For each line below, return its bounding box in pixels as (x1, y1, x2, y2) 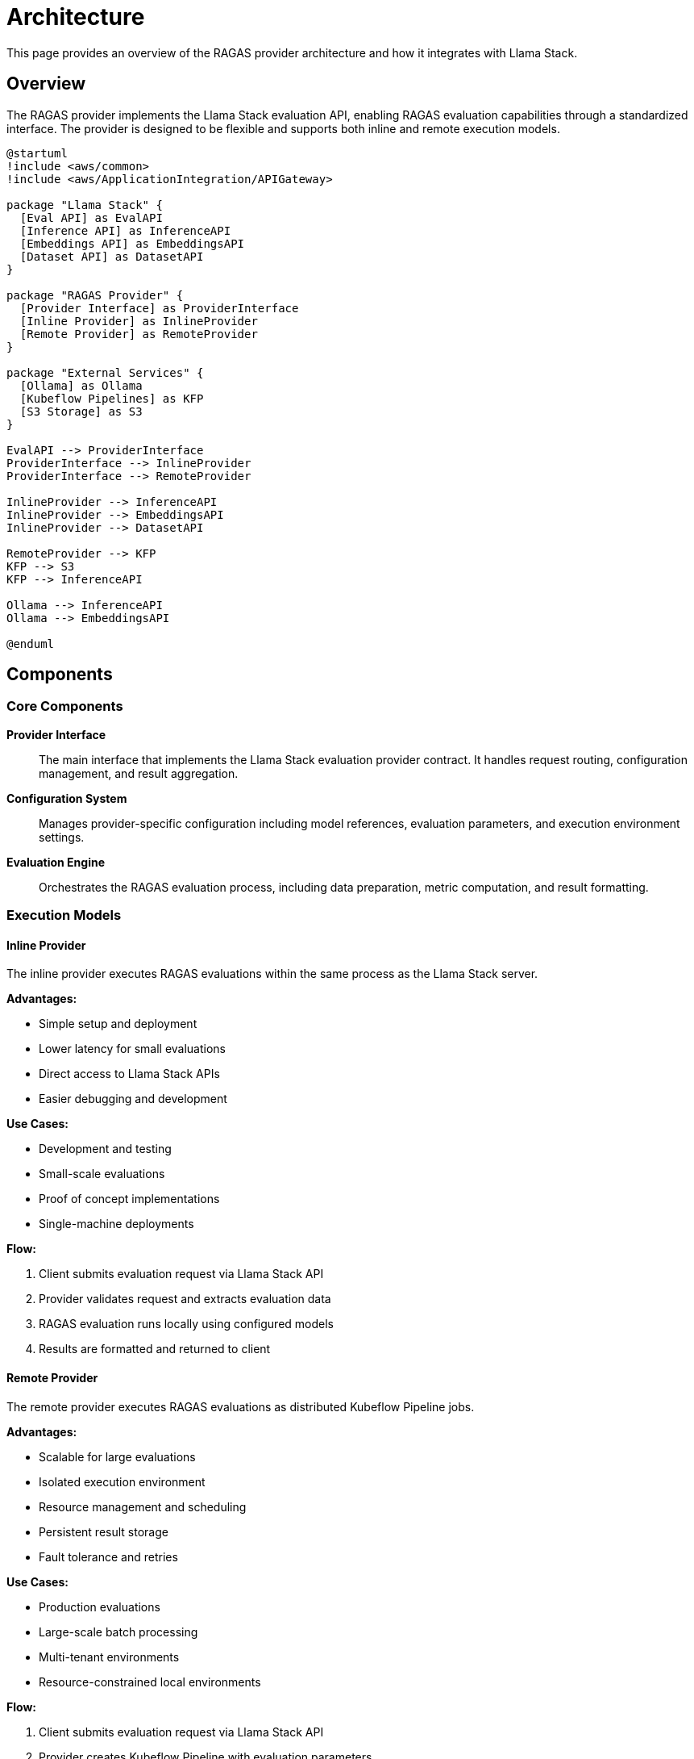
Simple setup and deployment (39, 1017, 197, 1031)
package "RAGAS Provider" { (6, 288, 184, 302)
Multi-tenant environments (39, 1649, 180, 1664)
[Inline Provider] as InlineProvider (19, 314, 258, 328)
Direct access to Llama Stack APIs (39, 1067, 220, 1081)
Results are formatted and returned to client (39, 1342, 271, 1356)
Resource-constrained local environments (39, 1674, 261, 1689)
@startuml (6, 146, 68, 160)
